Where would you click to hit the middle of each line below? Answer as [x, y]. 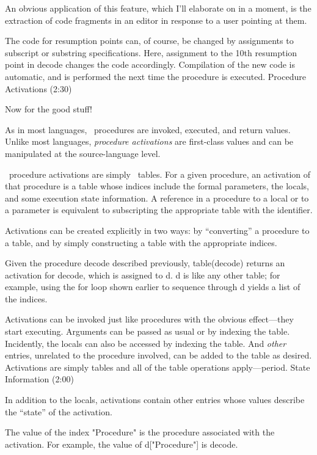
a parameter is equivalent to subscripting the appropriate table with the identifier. [159, 210]
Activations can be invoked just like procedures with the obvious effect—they [149, 319]
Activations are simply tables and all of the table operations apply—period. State [158, 367]
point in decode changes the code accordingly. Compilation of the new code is [150, 64]
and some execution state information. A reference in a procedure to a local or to [157, 198]
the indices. [26, 298]
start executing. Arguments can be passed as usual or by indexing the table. [148, 331]
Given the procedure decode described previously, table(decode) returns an [145, 263]
